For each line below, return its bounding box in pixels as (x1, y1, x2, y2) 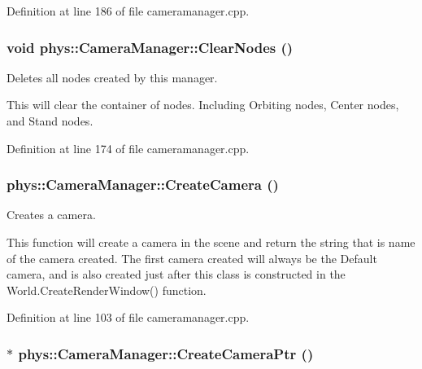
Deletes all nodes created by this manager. (7, 68, 218, 86)
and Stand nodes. (7, 112, 94, 129)
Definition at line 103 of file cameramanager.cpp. (7, 309, 250, 326)
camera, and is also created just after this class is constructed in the (7, 266, 346, 283)
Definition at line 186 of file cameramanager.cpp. (7, 2, 250, 19)
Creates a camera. (7, 206, 96, 223)
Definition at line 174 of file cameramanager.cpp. (7, 139, 250, 156)
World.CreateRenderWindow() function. (7, 281, 207, 298)
